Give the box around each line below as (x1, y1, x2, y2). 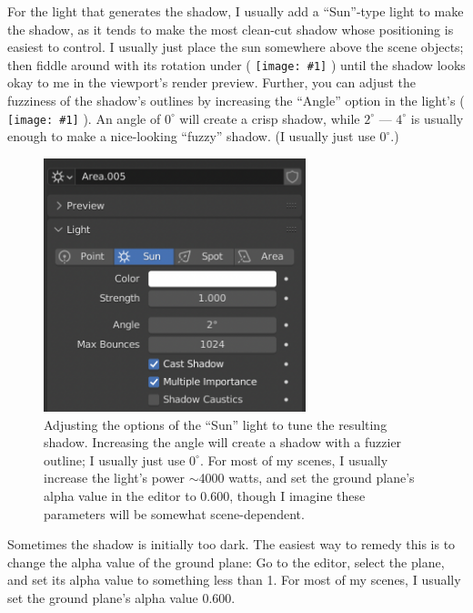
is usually (410, 108, 464, 128)
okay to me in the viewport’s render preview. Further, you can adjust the (7, 73, 416, 92)
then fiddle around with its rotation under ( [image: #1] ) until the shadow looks (7, 55, 466, 74)
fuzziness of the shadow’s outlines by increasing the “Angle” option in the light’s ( (7, 91, 465, 110)
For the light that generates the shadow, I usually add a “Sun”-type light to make (7, 2, 464, 20)
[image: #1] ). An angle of (7, 108, 161, 128)
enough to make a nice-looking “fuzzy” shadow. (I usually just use (7, 127, 376, 146)
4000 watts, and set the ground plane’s (198, 468, 415, 487)
